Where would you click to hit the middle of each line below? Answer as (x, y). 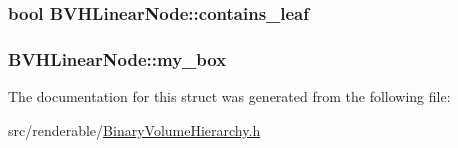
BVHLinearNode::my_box (117, 58)
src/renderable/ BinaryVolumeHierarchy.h (134, 129)
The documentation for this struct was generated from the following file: (229, 96)
